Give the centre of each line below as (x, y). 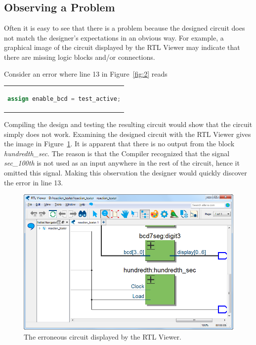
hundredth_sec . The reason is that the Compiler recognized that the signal (117, 153)
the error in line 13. (34, 182)
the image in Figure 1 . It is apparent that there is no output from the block (119, 144)
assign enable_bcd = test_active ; (64, 99)
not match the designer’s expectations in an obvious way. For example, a (114, 37)
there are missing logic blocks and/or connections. (80, 57)
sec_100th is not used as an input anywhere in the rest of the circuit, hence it (122, 163)
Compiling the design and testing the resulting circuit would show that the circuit (128, 124)
